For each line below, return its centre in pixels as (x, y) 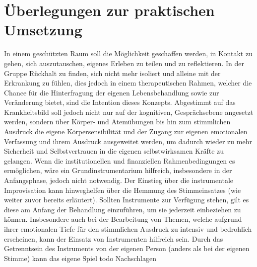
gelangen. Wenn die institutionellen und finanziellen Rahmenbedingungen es (120, 160)
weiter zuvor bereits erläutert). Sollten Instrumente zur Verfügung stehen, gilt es (127, 200)
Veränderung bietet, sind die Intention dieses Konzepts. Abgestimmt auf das (120, 102)
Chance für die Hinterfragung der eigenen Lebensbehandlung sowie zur (112, 92)
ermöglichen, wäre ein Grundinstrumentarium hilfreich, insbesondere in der (118, 170)
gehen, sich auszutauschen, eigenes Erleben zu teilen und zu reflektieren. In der (124, 63)
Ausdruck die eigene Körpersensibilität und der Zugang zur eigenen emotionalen (126, 132)
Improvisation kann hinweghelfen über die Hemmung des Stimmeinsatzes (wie (123, 190)
